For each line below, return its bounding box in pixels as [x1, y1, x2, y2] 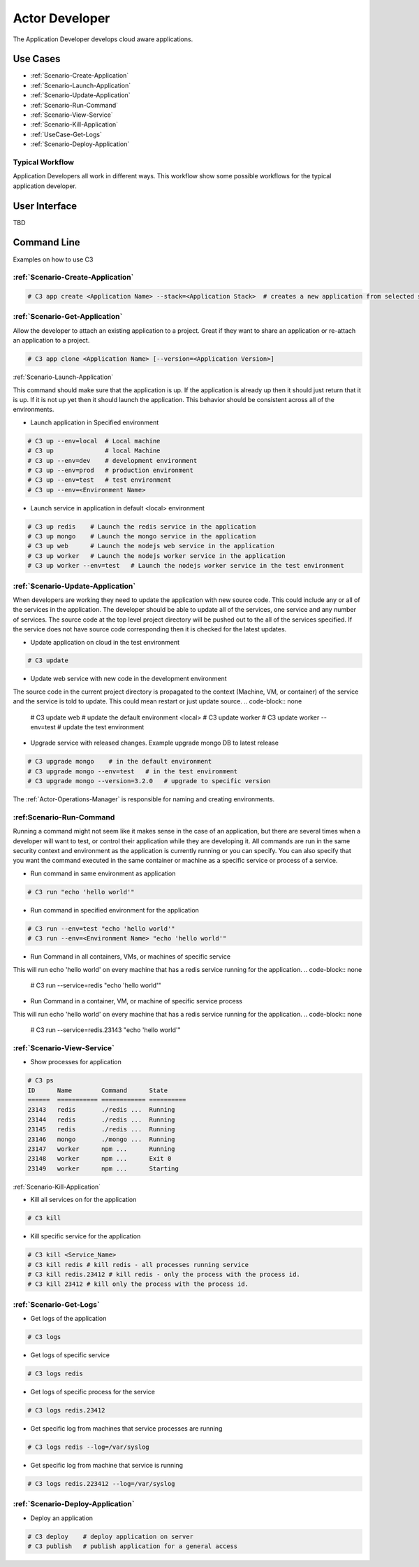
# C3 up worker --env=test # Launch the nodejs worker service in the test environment [27, 561, 345, 570]
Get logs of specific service [30, 1351, 110, 1359]
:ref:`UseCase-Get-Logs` [30, 130, 103, 138]
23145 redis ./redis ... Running [27, 1126, 175, 1133]
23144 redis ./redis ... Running [27, 1115, 175, 1124]
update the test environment [63, 723, 145, 731]
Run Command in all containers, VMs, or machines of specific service [30, 952, 230, 961]
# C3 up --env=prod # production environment [27, 466, 193, 474]
